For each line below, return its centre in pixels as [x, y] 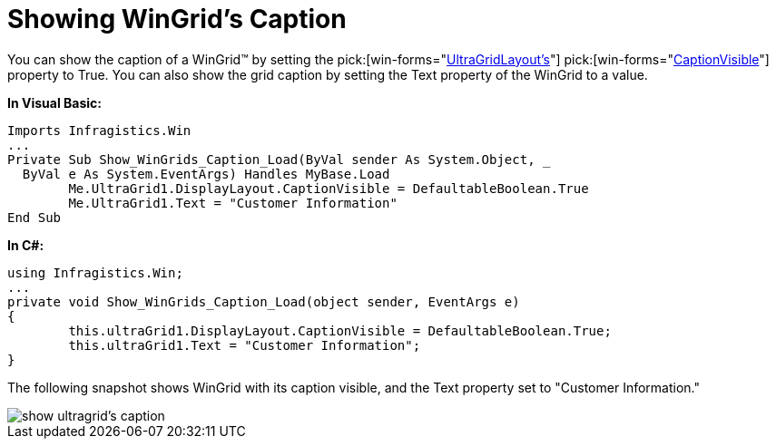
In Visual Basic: [54, 102]
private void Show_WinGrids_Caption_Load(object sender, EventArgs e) [264, 301]
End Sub [34, 217]
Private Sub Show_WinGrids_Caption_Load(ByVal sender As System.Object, [271, 159]
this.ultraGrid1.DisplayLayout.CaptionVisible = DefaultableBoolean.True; [340, 330]
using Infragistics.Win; [95, 272]
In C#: [26, 245]
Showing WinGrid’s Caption [177, 19]
